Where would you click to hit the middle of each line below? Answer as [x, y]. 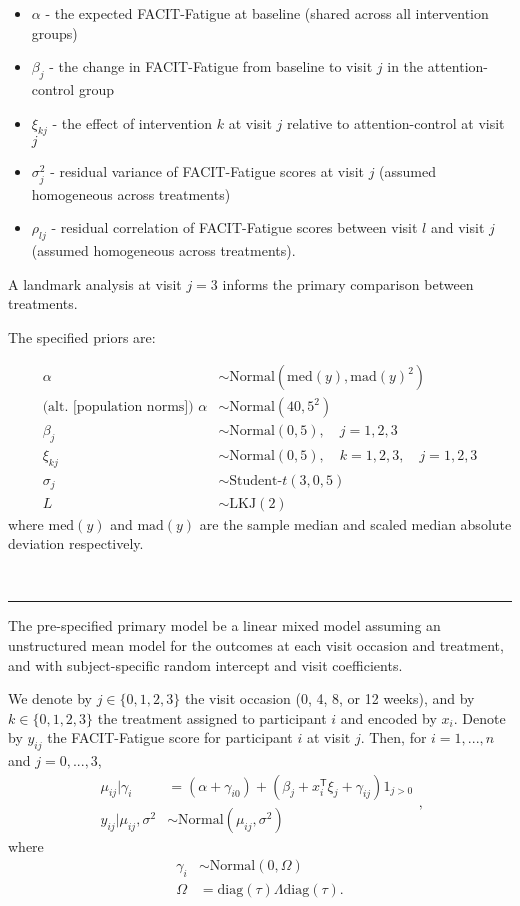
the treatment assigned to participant [212, 717]
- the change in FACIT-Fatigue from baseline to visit [211, 66]
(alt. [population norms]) [118, 407]
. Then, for [393, 737]
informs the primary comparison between [348, 283]
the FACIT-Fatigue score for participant [170, 737]
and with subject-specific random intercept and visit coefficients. [205, 664]
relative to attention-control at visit [395, 122]
